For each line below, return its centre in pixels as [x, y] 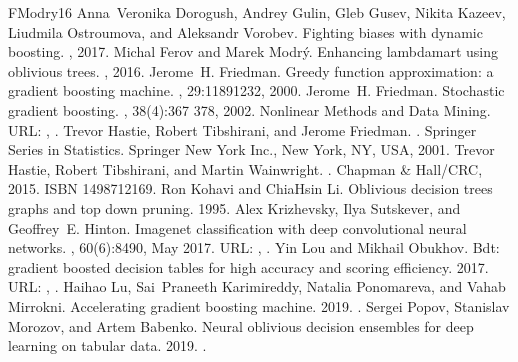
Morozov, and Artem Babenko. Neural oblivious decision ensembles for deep [241, 325]
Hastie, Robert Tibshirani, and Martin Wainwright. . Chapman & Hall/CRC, [245, 168]
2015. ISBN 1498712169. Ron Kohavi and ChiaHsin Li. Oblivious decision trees [250, 188]
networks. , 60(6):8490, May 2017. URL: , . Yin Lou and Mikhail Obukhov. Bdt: [254, 247]
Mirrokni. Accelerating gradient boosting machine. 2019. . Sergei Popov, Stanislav [259, 305]
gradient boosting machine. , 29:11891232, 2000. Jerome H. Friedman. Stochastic [256, 90]
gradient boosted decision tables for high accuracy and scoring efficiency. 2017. [248, 266]
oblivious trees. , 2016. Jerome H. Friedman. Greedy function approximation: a [251, 70]
